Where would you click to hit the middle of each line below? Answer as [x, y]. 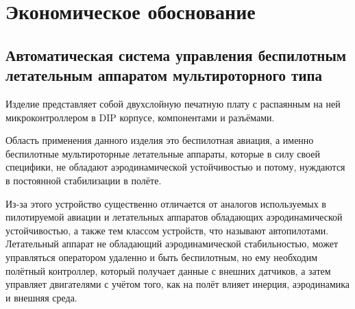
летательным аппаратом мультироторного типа [164, 75]
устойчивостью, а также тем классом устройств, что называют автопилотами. [167, 230]
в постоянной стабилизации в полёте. [84, 180]
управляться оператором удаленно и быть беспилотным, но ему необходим [162, 257]
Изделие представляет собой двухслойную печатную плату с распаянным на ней [173, 103]
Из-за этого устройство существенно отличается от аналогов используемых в [166, 203]
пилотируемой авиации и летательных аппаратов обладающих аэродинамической [174, 217]
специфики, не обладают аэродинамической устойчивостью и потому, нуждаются [175, 167]
